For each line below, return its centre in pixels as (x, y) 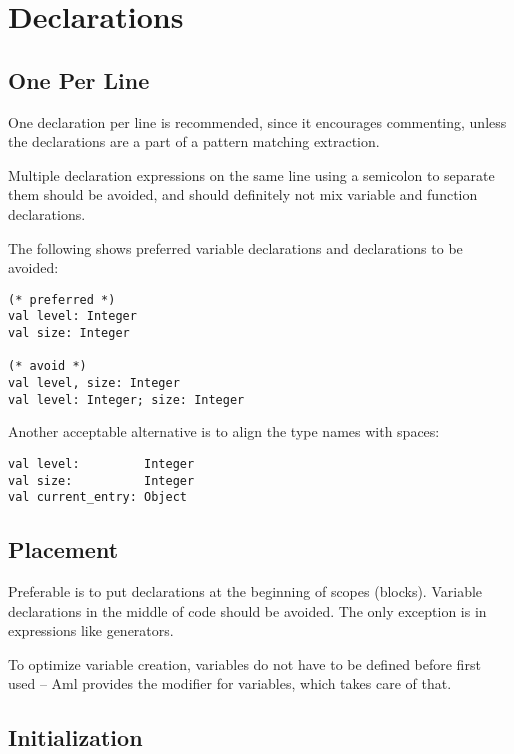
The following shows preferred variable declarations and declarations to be (235, 247)
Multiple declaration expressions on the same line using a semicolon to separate (251, 174)
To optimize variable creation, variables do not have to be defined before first (244, 663)
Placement (63, 549)
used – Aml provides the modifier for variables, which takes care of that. (230, 683)
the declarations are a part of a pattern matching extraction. (194, 141)
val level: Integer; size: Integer (126, 399)
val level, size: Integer (94, 383)
